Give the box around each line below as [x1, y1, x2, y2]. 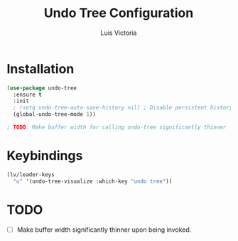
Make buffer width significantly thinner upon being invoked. [16, 225, 192, 234]
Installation [6, 60, 75, 77]
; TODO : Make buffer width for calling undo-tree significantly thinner [6, 124, 227, 131]
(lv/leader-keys [6, 171, 55, 178]
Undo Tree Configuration [43, 5, 194, 21]
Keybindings [6, 148, 83, 164]
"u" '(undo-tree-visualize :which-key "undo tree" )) [13, 178, 173, 185]
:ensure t [13, 91, 42, 98]
